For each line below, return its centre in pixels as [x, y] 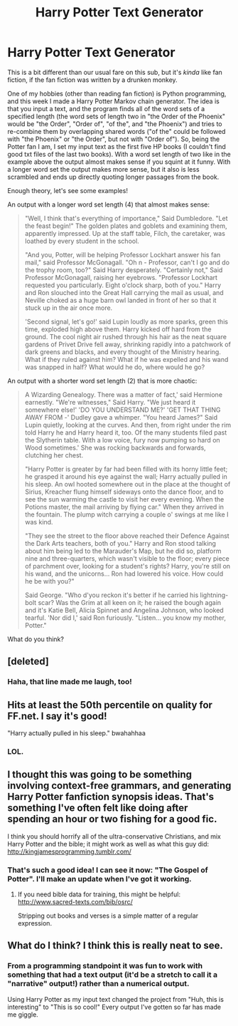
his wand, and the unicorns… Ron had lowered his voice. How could [124, 574]
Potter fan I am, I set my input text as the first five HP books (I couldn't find [117, 146]
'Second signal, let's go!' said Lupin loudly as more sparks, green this [126, 321]
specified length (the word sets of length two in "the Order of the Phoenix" [117, 116]
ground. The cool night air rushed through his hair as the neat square [126, 336]
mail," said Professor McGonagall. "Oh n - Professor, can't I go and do [127, 262]
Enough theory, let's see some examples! [67, 190]
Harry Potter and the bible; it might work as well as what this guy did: [108, 844]
